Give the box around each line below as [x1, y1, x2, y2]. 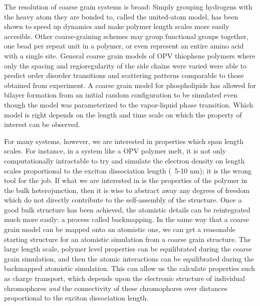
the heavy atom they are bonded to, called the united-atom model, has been [4, 11, 238, 21]
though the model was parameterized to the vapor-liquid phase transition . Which [4, 99, 253, 109]
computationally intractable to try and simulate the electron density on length [4, 155, 245, 165]
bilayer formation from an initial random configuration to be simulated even [4, 89, 237, 100]
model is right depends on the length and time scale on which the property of [4, 109, 242, 119]
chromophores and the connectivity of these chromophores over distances [4, 282, 227, 293]
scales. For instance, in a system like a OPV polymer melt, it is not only [4, 145, 226, 156]
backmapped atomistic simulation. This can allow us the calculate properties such [4, 263, 255, 273]
